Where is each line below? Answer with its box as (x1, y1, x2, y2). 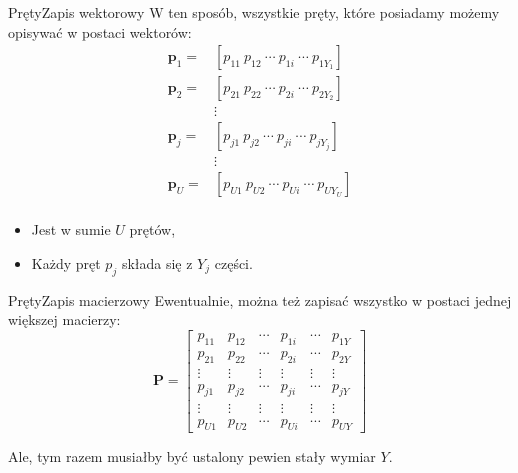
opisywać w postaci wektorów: (8, 21, 192, 42)
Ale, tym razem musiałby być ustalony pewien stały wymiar (8, 446, 376, 467)
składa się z (121, 253, 193, 273)
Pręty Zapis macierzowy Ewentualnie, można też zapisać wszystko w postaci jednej (8, 289, 512, 310)
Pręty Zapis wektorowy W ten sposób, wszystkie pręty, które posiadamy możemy (8, 2, 500, 22)
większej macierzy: (8, 309, 121, 330)
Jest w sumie (31, 219, 111, 240)
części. (214, 253, 253, 273)
